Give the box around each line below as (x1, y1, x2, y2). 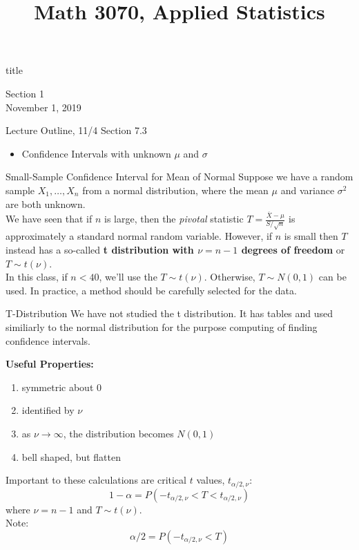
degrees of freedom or (241, 243, 345, 257)
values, (196, 473, 225, 487)
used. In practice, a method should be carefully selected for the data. (6, 283, 297, 297)
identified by (21, 403, 75, 417)
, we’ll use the (99, 269, 157, 284)
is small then (284, 229, 338, 243)
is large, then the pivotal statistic (104, 211, 244, 225)
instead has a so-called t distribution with (6, 243, 194, 257)
